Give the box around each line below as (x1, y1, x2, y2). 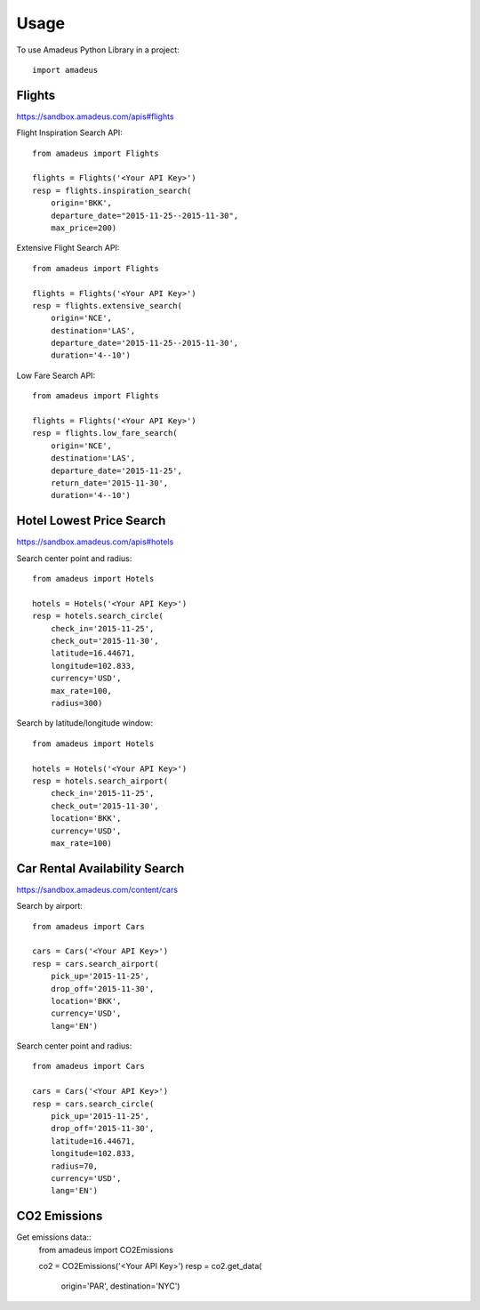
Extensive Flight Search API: (16, 243, 120, 253)
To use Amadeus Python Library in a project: (16, 44, 180, 55)
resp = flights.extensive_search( (32, 301, 182, 310)
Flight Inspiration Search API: (16, 127, 124, 138)
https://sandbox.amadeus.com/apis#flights (16, 111, 174, 122)
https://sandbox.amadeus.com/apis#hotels (16, 536, 174, 547)
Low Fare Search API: (16, 370, 96, 381)
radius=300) (50, 698, 103, 708)
